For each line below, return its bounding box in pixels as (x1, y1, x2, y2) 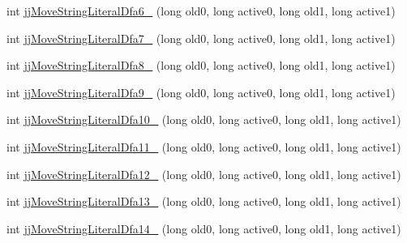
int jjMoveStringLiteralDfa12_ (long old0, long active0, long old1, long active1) (6, 165, 401, 182)
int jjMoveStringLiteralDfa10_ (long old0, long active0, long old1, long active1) (6, 111, 401, 128)
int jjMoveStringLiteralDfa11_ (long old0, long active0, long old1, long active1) (6, 138, 401, 155)
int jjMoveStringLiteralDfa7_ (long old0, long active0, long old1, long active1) (6, 29, 396, 46)
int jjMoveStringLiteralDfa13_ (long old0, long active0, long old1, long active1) (6, 193, 401, 210)
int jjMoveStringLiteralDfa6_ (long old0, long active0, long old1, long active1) (6, 2, 396, 19)
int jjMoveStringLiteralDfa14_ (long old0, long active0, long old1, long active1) (6, 220, 401, 237)
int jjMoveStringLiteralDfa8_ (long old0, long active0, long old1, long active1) (6, 57, 396, 74)
